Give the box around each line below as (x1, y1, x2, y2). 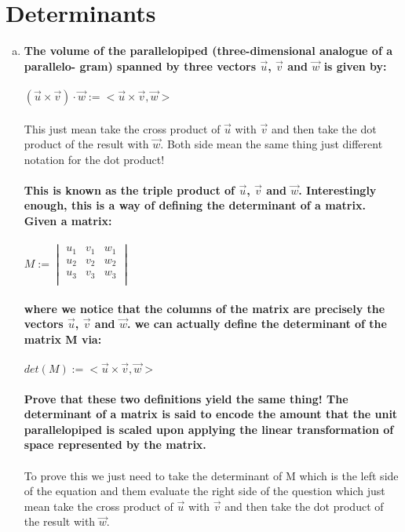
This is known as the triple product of (24, 181, 235, 198)
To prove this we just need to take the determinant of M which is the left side (24, 467, 399, 483)
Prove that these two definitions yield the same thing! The (24, 390, 348, 406)
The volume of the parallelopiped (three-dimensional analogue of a (24, 42, 393, 59)
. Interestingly (298, 181, 377, 198)
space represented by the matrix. (24, 436, 206, 453)
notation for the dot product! (24, 151, 165, 167)
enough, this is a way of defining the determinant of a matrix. (24, 197, 366, 213)
